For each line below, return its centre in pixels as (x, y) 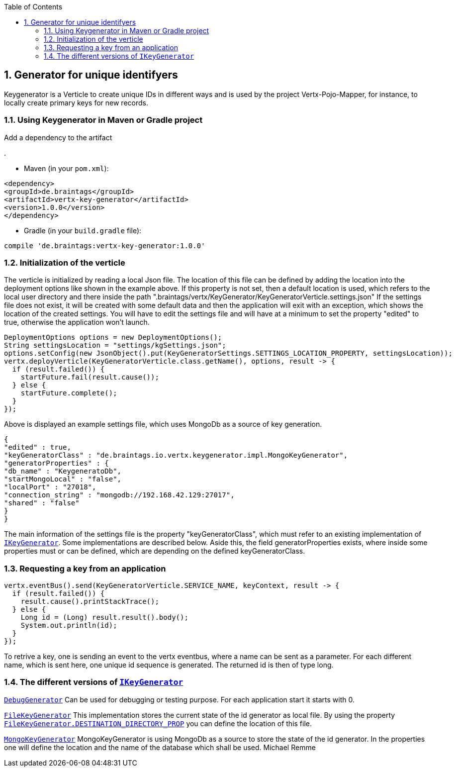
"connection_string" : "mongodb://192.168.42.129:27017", (119, 495)
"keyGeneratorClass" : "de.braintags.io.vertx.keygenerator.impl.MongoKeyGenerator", (176, 455)
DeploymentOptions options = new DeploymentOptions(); (113, 337)
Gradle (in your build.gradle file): (83, 230)
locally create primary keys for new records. (76, 102)
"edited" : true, (38, 447)
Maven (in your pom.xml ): (66, 168)
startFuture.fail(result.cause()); (90, 377)
